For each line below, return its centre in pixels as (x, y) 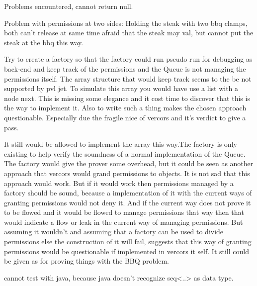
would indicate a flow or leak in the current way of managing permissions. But (124, 222)
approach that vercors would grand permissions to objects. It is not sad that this (127, 173)
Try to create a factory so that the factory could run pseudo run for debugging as (128, 59)
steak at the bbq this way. (44, 42)
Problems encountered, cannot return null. (69, 6)
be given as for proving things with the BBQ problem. (87, 261)
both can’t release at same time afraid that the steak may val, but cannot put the (129, 33)
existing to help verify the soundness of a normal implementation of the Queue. (125, 153)
